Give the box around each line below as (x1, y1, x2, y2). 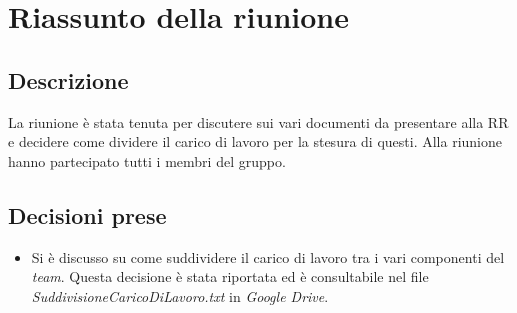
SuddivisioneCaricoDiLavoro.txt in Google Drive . (31, 285, 329, 306)
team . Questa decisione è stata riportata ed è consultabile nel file (31, 266, 429, 287)
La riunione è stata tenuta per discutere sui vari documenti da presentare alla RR (8, 111, 509, 132)
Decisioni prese (8, 199, 167, 230)
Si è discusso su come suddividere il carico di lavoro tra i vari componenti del (31, 246, 505, 267)
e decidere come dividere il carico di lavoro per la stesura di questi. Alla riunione (8, 131, 502, 152)
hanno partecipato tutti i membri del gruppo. (8, 150, 286, 171)
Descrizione (8, 64, 129, 95)
